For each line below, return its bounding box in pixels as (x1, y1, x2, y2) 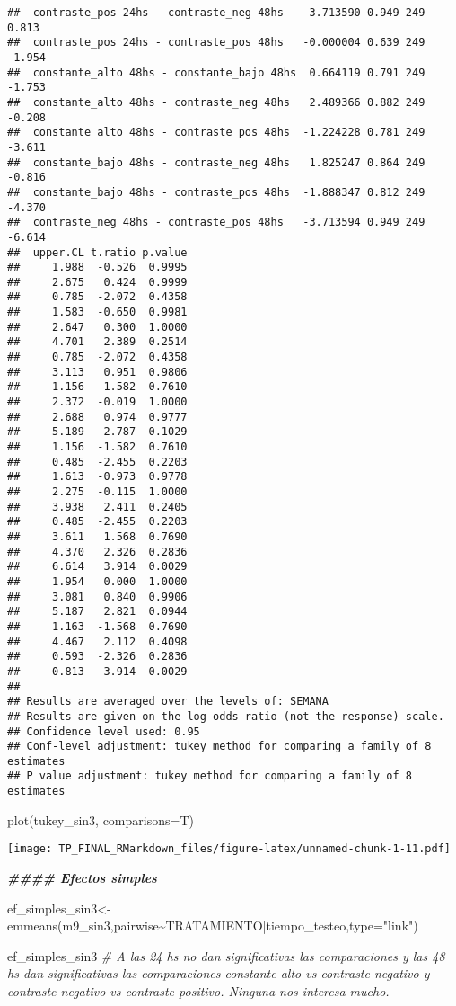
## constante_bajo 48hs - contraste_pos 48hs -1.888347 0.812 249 (7, 185, 425, 199)
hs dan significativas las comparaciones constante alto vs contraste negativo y (7, 964, 430, 983)
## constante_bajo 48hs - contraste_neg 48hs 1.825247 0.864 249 (7, 156, 425, 169)
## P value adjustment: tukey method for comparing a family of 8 (7, 770, 413, 783)
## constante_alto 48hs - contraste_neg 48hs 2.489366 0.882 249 (7, 95, 425, 109)
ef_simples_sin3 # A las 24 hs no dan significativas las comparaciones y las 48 (7, 946, 445, 965)
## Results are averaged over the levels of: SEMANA (7, 695, 329, 708)
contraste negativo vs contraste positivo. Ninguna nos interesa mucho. (7, 982, 390, 1000)
